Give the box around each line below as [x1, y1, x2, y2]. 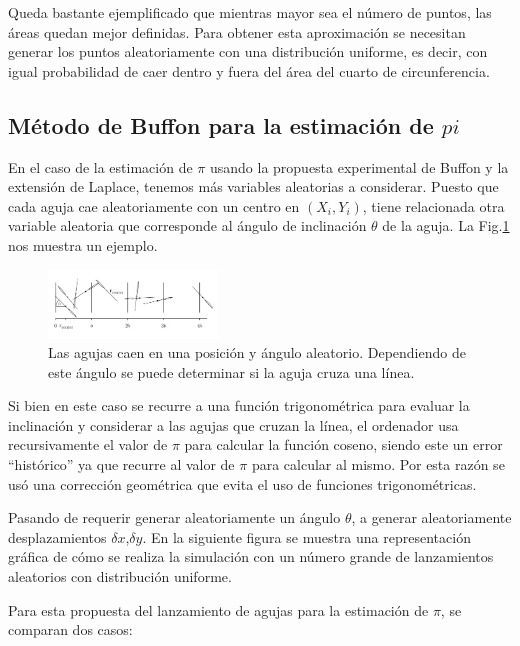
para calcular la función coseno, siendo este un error [184, 434, 503, 455]
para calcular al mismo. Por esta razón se [251, 454, 505, 475]
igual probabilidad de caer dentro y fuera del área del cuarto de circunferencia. [8, 60, 490, 81]
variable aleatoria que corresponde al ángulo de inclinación [8, 215, 367, 236]
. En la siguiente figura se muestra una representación [142, 526, 471, 547]
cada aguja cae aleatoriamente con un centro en [8, 195, 300, 216]
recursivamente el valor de [8, 434, 168, 455]
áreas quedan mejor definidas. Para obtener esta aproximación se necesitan [8, 21, 466, 42]
